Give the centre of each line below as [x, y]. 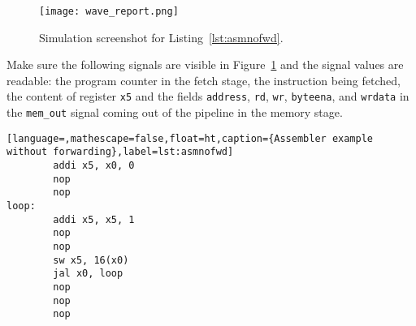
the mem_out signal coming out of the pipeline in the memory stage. [175, 112]
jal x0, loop [88, 274]
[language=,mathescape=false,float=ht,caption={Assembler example [190, 138]
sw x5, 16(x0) [91, 260]
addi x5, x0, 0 [94, 166]
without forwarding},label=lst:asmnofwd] [120, 152]
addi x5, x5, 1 [94, 219]
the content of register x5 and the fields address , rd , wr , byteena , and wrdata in [208, 96]
